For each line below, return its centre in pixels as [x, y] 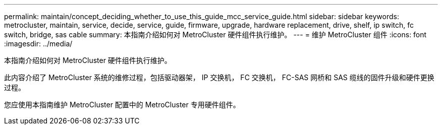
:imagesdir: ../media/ [38, 44]
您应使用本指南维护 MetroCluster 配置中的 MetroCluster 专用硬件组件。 [122, 105]
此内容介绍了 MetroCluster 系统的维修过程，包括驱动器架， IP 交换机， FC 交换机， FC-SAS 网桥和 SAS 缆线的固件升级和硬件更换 [219, 77]
